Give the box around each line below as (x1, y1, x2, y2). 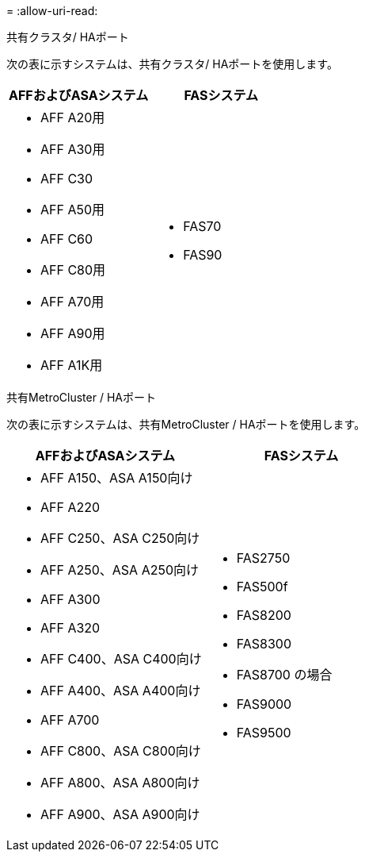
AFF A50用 (40, 202, 105, 217)
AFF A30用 (40, 141, 105, 157)
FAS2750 (236, 550, 291, 566)
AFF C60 (40, 231, 93, 247)
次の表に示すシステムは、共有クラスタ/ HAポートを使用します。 (6, 57, 338, 71)
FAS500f (236, 579, 288, 594)
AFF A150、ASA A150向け (40, 470, 193, 486)
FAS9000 (236, 696, 292, 712)
